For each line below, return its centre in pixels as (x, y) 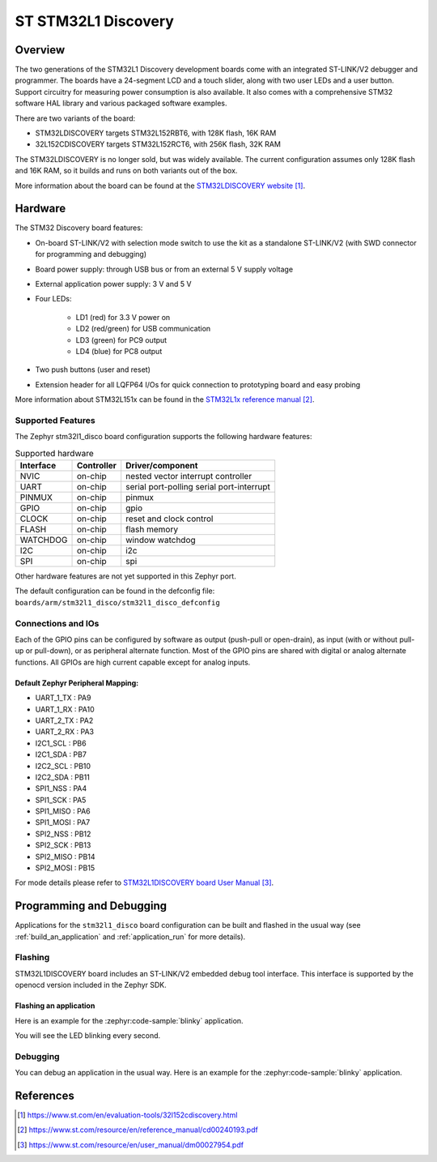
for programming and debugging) (91, 254)
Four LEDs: (53, 299)
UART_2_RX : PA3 (65, 732)
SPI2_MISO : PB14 (65, 857)
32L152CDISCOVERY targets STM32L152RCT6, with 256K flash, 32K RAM (158, 144)
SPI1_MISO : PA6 (63, 811)
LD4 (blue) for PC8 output (119, 351)
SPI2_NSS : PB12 (63, 834)
